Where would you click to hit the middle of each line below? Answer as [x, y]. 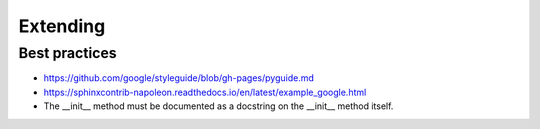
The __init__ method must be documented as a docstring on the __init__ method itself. [218, 106]
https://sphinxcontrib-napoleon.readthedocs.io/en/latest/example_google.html [205, 92]
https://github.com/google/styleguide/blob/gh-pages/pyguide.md [179, 78]
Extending [62, 26]
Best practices [67, 53]
